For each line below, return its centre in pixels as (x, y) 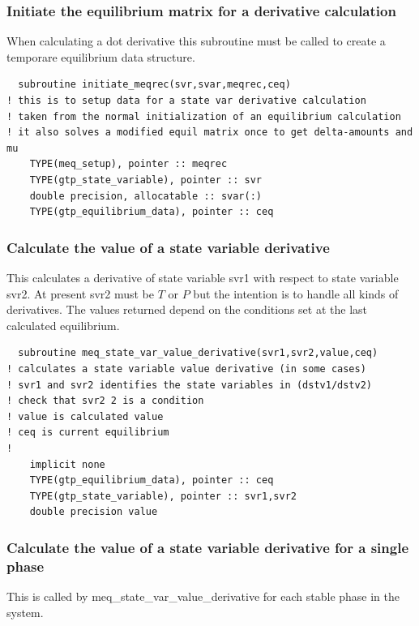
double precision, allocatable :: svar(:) (145, 196)
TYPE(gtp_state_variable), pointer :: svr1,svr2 (163, 496)
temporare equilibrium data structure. (101, 56)
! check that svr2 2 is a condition (105, 401)
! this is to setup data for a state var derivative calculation (186, 101)
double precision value (94, 512)
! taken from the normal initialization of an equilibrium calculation (204, 116)
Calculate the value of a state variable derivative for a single (208, 547)
